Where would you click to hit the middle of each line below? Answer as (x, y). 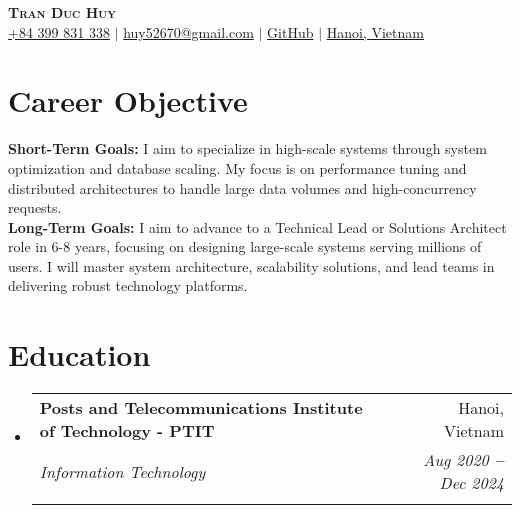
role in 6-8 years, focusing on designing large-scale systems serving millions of (245, 246)
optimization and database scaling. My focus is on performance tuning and (237, 167)
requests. (35, 207)
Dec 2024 (471, 483)
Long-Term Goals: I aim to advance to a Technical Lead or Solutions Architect (257, 226)
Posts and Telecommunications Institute (201, 408)
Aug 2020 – (463, 460)
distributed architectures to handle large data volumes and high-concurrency (242, 187)
